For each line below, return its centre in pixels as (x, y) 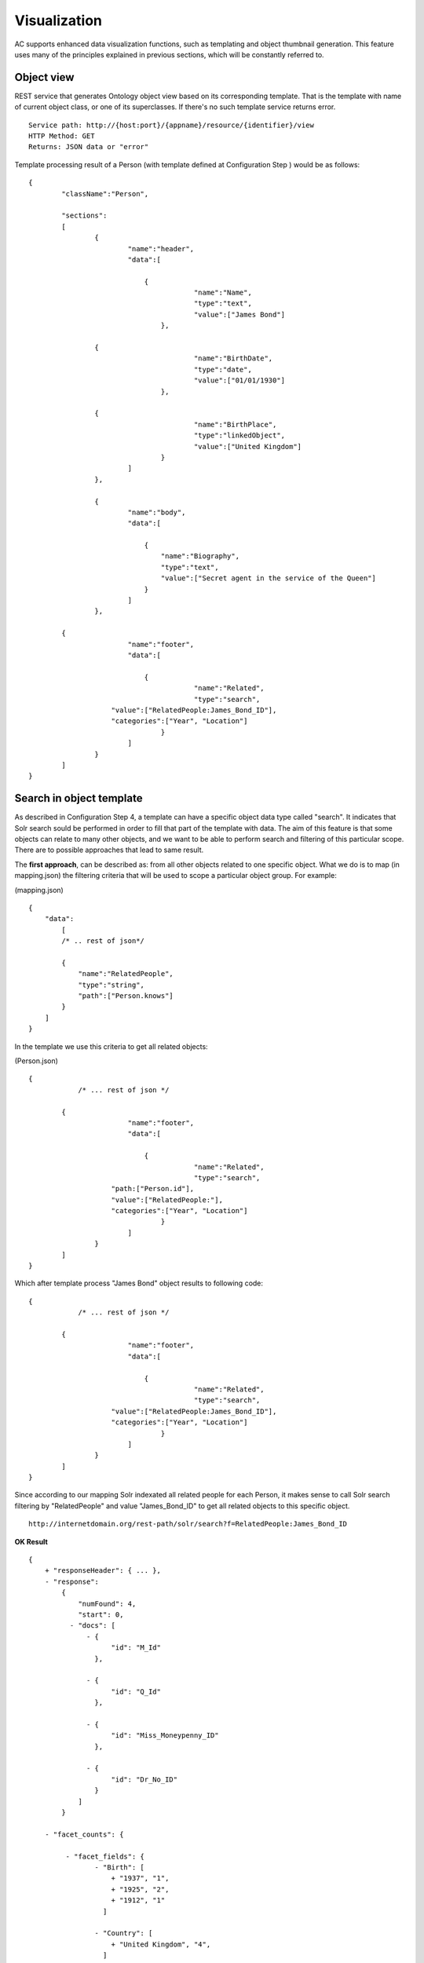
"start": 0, (101, 1614)
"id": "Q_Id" (136, 1691)
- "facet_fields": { (105, 1856)
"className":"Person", (105, 194)
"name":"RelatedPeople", (126, 974)
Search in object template (79, 798)
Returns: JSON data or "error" (89, 147)
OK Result (31, 1541)
